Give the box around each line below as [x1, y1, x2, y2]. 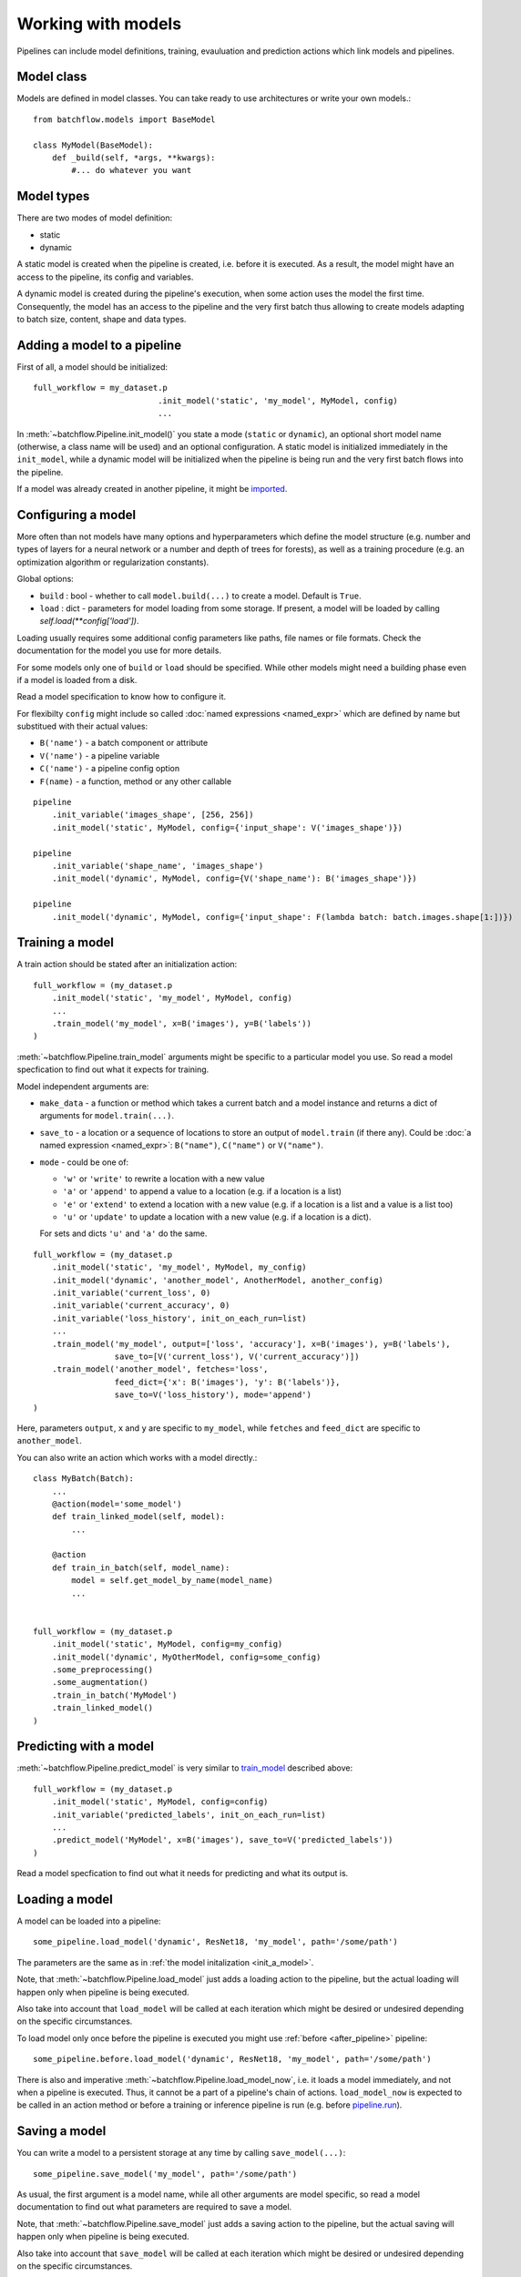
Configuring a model [16, 506, 137, 523]
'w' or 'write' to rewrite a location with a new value [62, 1173, 265, 1184]
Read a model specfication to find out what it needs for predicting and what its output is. [16, 1868, 349, 1879]
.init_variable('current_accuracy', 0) [51, 1301, 230, 1311]
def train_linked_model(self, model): [51, 1512, 226, 1522]
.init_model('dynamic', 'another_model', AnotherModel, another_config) [51, 1275, 384, 1285]
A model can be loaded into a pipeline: [16, 1915, 161, 1926]
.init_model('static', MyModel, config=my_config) [51, 1639, 283, 1649]
